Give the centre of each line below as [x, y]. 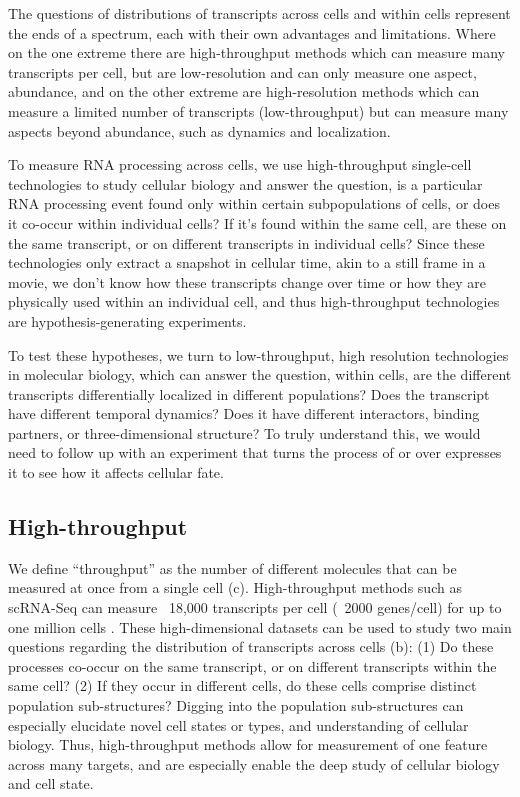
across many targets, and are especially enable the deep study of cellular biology [254, 763]
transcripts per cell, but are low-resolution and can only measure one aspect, [242, 71]
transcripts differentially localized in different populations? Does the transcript [249, 393]
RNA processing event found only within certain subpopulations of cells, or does [254, 203]
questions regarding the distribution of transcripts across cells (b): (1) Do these [251, 646]
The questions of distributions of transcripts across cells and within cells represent [259, 13]
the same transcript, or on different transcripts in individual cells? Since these [246, 242]
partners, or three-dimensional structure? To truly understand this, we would [244, 432]
